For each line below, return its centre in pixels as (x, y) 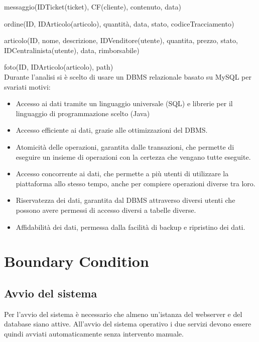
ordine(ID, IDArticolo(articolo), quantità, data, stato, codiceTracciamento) (119, 23)
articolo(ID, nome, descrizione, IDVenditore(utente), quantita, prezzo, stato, (121, 40)
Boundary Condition (77, 261)
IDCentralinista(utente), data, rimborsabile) (72, 50)
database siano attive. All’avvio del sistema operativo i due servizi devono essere (128, 324)
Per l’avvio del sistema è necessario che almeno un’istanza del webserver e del (123, 314)
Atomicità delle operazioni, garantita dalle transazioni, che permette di (125, 146)
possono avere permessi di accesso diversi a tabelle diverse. (106, 210)
